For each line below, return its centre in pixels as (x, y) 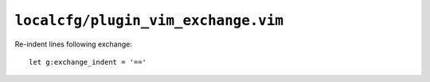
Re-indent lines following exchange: (74, 44)
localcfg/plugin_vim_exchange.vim (149, 20)
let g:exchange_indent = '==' (88, 62)
